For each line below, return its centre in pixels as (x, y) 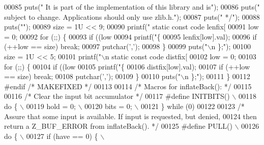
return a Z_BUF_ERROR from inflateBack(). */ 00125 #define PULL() (118, 126)
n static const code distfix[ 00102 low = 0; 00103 (181, 56)
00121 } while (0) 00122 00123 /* (193, 106)
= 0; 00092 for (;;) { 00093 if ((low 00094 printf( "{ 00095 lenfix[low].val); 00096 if (130, 36)
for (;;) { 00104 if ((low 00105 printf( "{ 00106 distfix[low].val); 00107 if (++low (127, 66)
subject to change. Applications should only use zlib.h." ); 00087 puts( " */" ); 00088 (132, 16)
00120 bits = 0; (108, 106)
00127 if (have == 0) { (62, 136)
